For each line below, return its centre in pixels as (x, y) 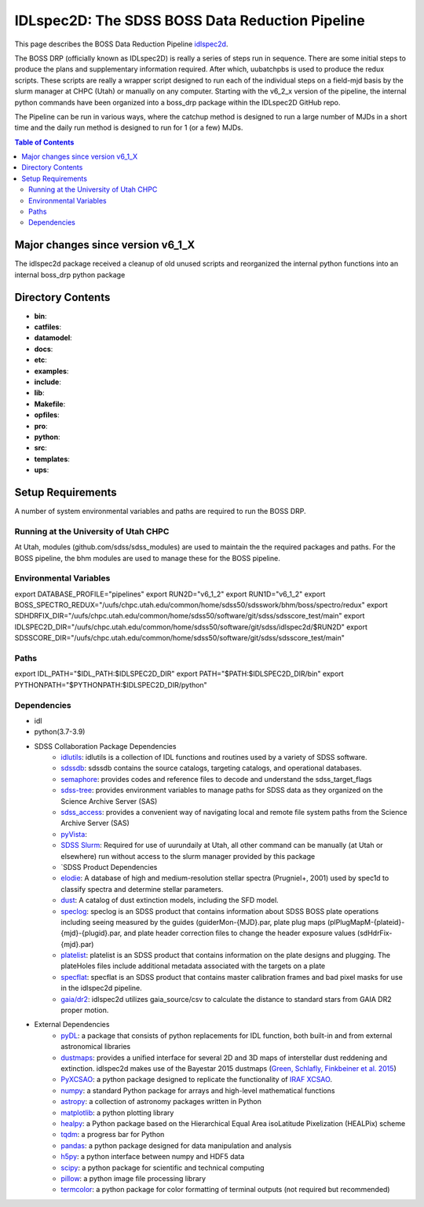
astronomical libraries (96, 1047)
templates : (52, 459)
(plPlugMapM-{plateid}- (366, 922)
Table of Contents (44, 142)
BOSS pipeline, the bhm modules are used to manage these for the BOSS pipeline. (147, 558)
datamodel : (53, 338)
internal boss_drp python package (70, 274)
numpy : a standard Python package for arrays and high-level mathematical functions (198, 1090)
